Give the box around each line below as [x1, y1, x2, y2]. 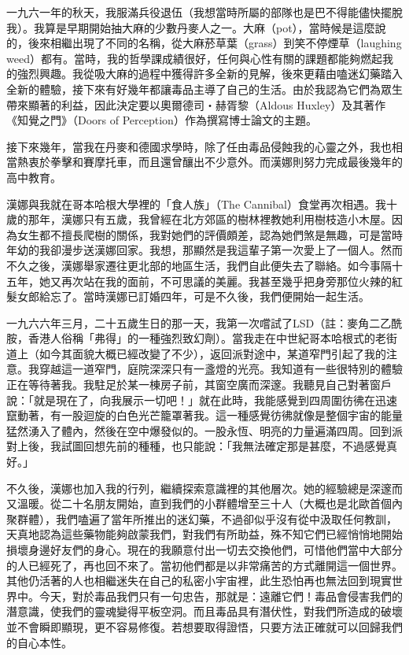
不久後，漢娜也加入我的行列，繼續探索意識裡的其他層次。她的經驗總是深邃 [6, 479, 392, 496]
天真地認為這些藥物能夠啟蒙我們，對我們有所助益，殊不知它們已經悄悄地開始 [6, 526, 403, 542]
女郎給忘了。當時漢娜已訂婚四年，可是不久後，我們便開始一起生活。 [17, 288, 370, 305]
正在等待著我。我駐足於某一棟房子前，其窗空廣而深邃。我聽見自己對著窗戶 [6, 376, 392, 393]
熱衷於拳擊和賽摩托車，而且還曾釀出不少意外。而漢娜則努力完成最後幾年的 [17, 154, 403, 170]
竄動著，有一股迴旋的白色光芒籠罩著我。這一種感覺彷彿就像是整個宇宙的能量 [6, 407, 403, 424]
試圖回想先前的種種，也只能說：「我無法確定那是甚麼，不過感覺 [61, 438, 386, 454]
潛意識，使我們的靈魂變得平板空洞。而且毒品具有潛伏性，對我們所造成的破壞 [6, 603, 403, 620]
